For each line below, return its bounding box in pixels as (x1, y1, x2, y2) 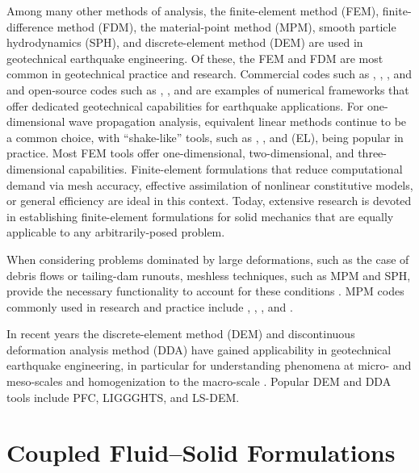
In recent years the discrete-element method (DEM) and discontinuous (6, 325, 355, 342)
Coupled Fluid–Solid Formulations (6, 436, 396, 469)
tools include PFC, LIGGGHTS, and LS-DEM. (6, 388, 240, 405)
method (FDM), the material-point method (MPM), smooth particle (57, 18, 396, 35)
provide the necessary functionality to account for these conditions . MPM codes (6, 283, 404, 299)
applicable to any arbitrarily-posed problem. (6, 224, 225, 241)
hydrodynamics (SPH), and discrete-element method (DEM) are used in (6, 34, 363, 51)
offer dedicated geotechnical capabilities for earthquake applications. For (6, 97, 364, 114)
